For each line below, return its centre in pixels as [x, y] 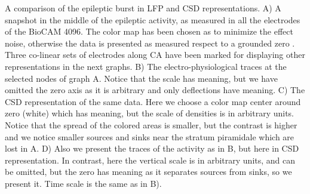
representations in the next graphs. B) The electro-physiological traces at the [146, 66]
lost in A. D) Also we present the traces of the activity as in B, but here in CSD [152, 148]
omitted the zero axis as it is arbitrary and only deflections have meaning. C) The [155, 90]
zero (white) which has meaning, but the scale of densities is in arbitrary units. [150, 113]
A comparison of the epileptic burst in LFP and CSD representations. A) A [143, 8]
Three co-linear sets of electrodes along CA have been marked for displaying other [155, 55]
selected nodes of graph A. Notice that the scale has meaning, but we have [141, 78]
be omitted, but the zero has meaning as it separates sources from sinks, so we [148, 172]
